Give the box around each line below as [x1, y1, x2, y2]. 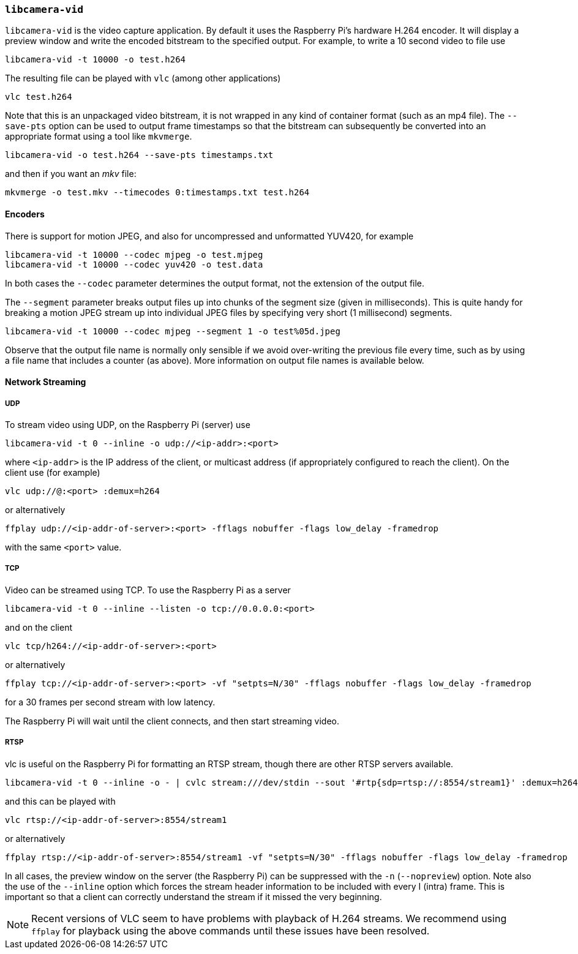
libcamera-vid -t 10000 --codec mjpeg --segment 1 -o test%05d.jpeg [5, 326, 340, 336]
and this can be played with [5, 795, 116, 806]
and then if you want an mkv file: [5, 168, 137, 179]
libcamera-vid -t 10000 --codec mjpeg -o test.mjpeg [5, 249, 263, 260]
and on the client [5, 622, 72, 633]
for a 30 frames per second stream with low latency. [5, 696, 216, 707]
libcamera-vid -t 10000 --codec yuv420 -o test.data [5, 259, 263, 269]
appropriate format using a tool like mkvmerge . [5, 131, 192, 142]
